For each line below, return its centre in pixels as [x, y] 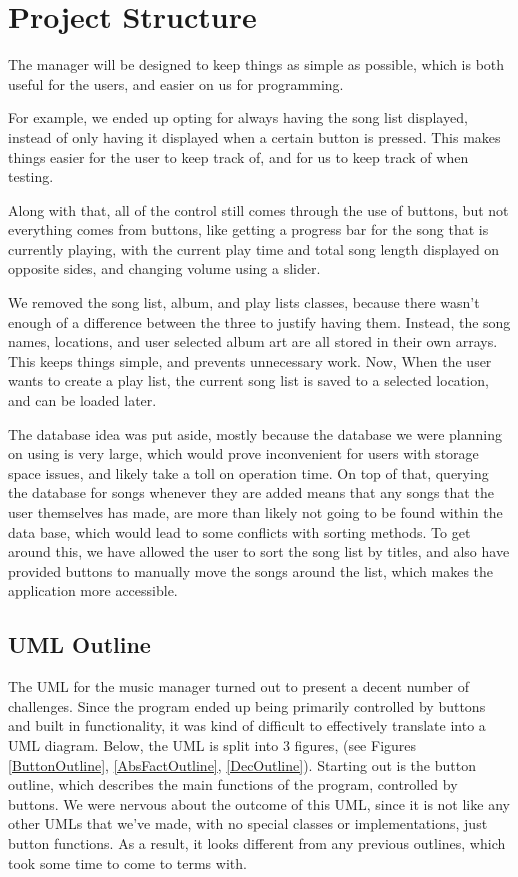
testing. [31, 176]
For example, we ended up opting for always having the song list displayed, [238, 117]
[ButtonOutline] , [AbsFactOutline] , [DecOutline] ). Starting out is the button [242, 764]
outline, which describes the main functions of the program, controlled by [233, 784]
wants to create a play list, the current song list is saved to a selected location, [248, 380]
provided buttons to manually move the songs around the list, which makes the [251, 570]
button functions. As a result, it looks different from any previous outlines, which [257, 842]
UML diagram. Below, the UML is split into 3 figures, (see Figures [212, 744]
